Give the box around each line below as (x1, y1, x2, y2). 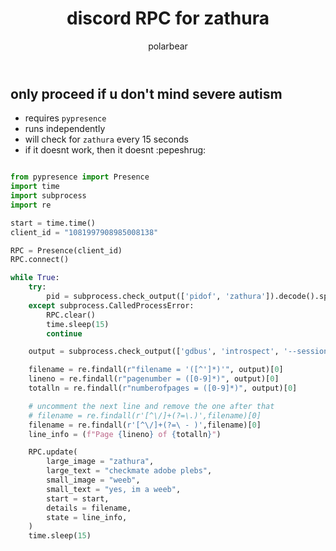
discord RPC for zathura (66, 7, 270, 30)
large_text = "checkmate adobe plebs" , (46, 466, 213, 476)
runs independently (24, 123, 106, 135)
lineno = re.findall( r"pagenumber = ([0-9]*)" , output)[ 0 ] (28, 374, 280, 384)
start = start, (46, 493, 110, 504)
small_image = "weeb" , (46, 475, 141, 486)
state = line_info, (46, 512, 128, 522)
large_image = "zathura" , (46, 457, 155, 467)
